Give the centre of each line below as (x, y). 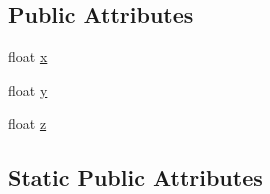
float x (28, 56)
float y (28, 89)
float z (27, 123)
